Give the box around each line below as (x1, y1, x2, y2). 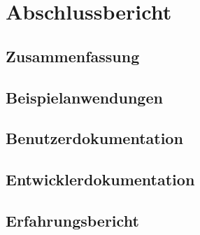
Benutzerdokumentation (6, 127, 183, 149)
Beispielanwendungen (6, 86, 163, 108)
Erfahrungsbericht (6, 209, 139, 231)
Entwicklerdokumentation (6, 169, 195, 190)
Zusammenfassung (6, 45, 140, 66)
